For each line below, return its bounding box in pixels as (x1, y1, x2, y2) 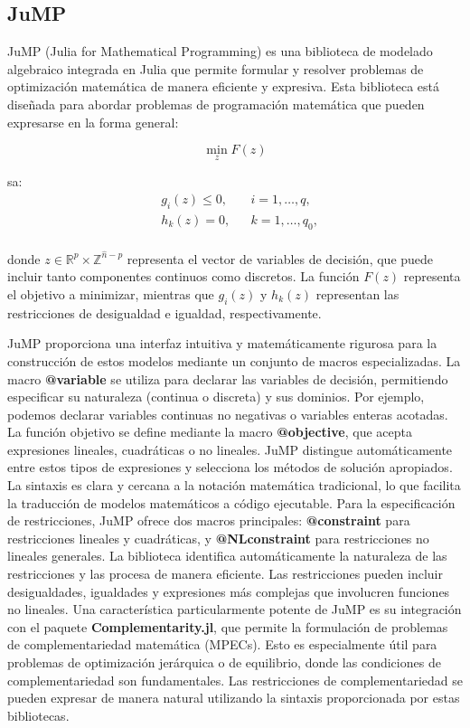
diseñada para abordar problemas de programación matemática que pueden (7, 94, 425, 113)
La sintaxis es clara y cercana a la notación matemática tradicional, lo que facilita (7, 476, 461, 495)
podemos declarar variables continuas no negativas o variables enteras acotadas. (7, 404, 448, 423)
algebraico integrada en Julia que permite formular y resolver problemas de (7, 59, 424, 78)
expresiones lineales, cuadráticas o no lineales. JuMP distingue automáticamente (7, 440, 453, 459)
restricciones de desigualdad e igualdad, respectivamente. (7, 303, 322, 322)
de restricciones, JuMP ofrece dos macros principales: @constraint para (7, 511, 410, 530)
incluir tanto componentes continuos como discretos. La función (7, 267, 360, 286)
